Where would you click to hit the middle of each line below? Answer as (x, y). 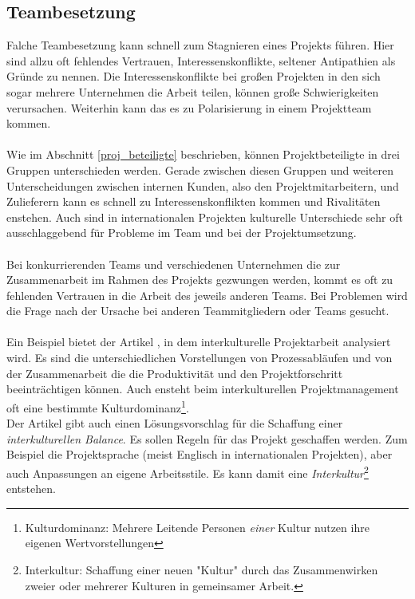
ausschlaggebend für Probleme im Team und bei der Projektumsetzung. (182, 233)
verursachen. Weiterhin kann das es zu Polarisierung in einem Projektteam (189, 107)
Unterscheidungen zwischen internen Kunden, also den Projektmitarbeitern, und (203, 185)
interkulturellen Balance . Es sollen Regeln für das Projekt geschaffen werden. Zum (207, 438)
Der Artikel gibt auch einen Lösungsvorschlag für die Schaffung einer (175, 423)
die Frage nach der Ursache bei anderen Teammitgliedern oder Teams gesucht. (198, 311)
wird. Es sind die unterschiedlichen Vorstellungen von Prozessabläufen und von (200, 358)
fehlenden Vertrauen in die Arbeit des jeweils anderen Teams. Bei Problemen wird (207, 295)
